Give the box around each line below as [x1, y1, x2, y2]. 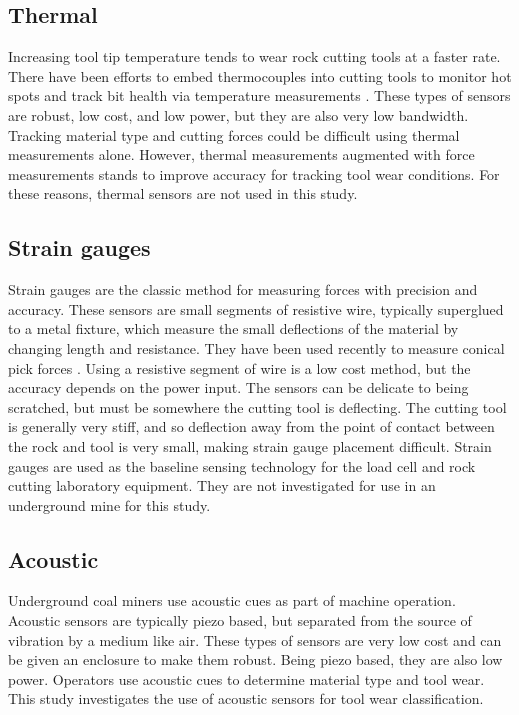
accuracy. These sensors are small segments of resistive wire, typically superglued [8, 298, 504, 319]
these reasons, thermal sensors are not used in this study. [8, 183, 358, 204]
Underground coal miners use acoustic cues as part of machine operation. [8, 590, 456, 611]
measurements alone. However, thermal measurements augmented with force [8, 144, 475, 165]
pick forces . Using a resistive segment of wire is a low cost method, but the [8, 357, 471, 378]
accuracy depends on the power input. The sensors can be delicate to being [8, 377, 469, 398]
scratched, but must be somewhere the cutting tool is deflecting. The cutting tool [8, 396, 507, 417]
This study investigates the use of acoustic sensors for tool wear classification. [8, 688, 484, 709]
